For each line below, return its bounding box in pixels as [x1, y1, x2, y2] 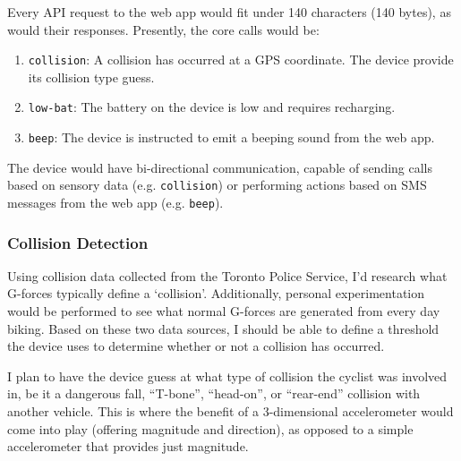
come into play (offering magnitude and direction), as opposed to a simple [7, 419, 414, 438]
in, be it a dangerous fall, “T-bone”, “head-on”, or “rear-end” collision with [7, 384, 421, 403]
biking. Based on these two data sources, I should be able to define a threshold [7, 319, 440, 337]
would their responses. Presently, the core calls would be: [7, 20, 320, 38]
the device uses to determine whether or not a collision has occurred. [7, 337, 385, 355]
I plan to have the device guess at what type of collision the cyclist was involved [7, 366, 448, 385]
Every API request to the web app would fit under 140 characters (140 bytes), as [7, 3, 451, 21]
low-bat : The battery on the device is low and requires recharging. [28, 98, 396, 116]
